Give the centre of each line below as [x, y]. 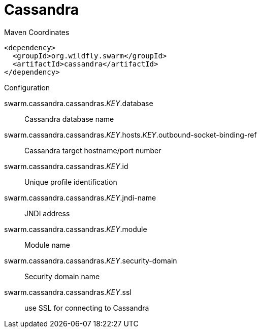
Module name [47, 245]
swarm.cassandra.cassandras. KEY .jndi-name [80, 197]
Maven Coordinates [37, 32]
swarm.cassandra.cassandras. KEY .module [76, 229]
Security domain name [62, 276]
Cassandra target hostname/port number [93, 150]
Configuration [27, 87]
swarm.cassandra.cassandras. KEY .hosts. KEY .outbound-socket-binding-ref [130, 135]
